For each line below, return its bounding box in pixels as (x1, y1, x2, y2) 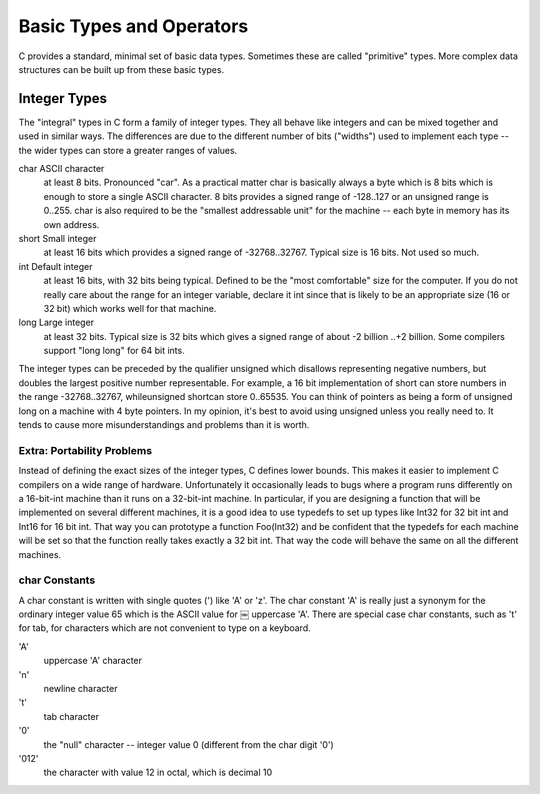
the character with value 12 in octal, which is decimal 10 (43, 766, 273, 779)
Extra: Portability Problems (18, 443, 153, 457)
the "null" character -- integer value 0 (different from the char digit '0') (43, 738, 334, 750)
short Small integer (18, 232, 97, 244)
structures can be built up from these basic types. (18, 63, 225, 75)
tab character (43, 710, 100, 722)
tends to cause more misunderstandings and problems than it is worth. (18, 419, 310, 431)
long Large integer (18, 316, 95, 329)
